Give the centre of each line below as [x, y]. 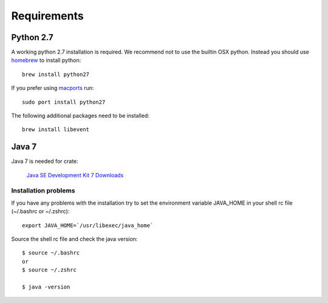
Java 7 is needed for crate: [45, 162]
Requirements [48, 16]
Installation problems [43, 191]
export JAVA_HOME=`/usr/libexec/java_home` [88, 225]
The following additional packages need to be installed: [80, 116]
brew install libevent [56, 130]
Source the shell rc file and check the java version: [74, 239]
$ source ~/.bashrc [51, 253]
